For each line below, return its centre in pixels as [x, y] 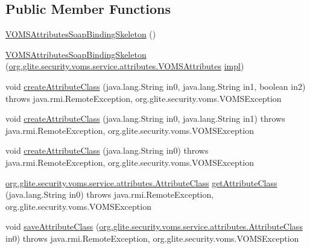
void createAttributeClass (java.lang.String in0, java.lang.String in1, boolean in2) [156, 86]
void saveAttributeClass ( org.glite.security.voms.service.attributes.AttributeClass [154, 226]
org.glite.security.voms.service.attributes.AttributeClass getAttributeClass [141, 182]
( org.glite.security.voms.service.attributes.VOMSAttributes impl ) [125, 66]
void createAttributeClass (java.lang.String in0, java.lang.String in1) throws [145, 118]
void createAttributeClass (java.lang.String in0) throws [107, 150]
